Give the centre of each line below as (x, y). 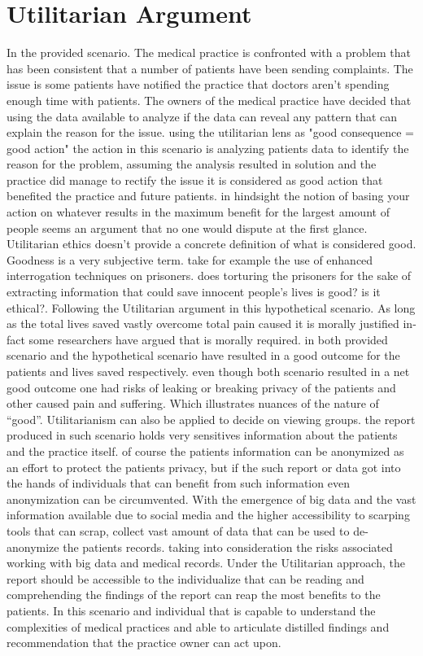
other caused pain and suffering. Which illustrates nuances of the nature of (193, 403)
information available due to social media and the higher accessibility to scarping (208, 515)
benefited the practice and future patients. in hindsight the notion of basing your (208, 196)
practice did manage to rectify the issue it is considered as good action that (195, 179)
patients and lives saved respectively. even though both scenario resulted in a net (208, 371)
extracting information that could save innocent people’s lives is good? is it (194, 292)
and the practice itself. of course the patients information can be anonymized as (205, 450)
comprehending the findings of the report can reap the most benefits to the (194, 595)
